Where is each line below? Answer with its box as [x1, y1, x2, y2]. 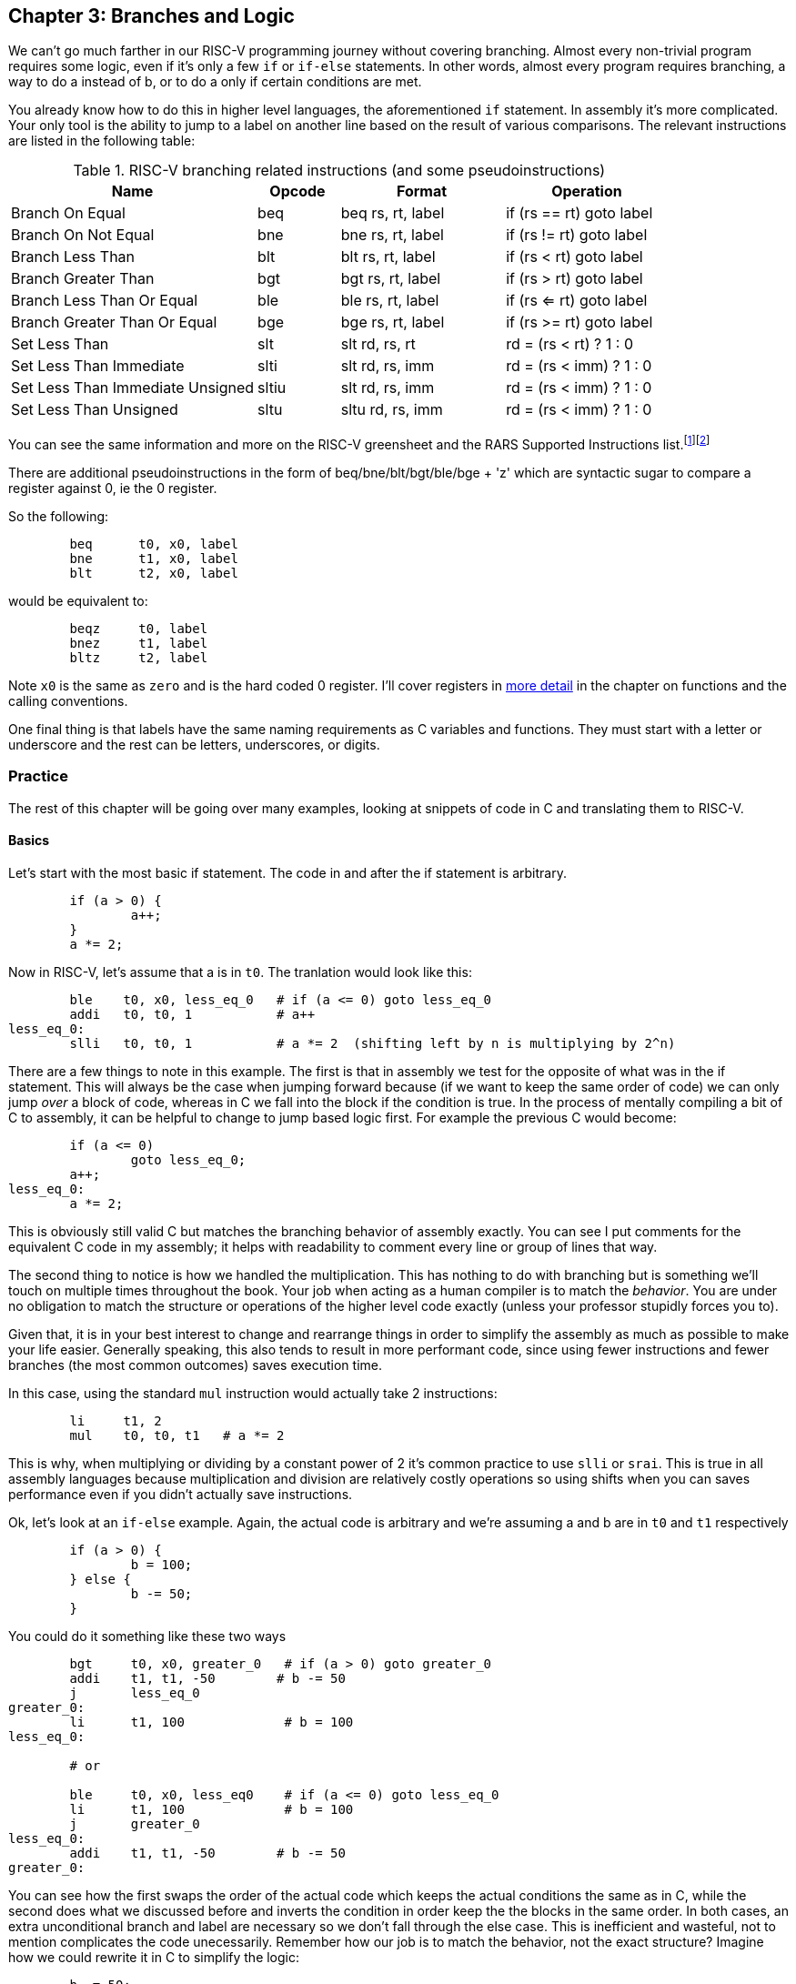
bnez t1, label [69, 636, 208, 651]
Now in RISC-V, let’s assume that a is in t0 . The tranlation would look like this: [8, 964, 472, 981]
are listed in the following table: [8, 133, 196, 149]
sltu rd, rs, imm [340, 400, 443, 419]
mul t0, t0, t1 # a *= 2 [69, 1428, 285, 1444]
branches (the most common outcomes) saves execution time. [8, 1357, 383, 1374]
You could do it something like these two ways [8, 1628, 287, 1645]
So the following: [8, 509, 109, 525]
